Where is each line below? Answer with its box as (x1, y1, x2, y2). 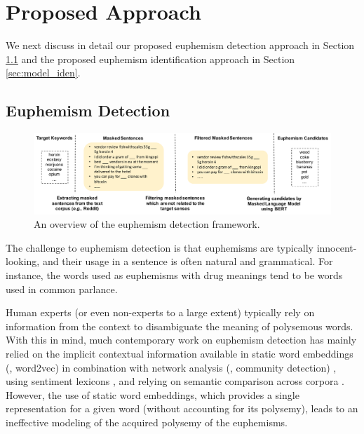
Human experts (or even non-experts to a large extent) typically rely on (6, 305, 315, 320)
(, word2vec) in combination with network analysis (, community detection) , (6, 360, 337, 374)
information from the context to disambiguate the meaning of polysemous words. (6, 318, 353, 333)
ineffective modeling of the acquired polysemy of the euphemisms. (6, 414, 288, 429)
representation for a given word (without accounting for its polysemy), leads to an (6, 401, 358, 416)
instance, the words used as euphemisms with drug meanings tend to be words (6, 268, 343, 282)
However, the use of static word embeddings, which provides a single (6, 387, 299, 402)
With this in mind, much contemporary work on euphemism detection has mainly (6, 332, 357, 347)
